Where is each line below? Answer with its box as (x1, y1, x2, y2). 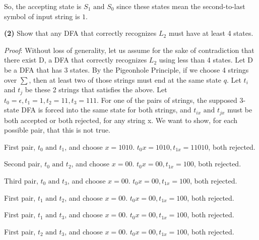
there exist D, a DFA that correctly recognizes (4, 54, 147, 65)
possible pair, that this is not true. (4, 125, 110, 135)
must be (227, 104, 252, 115)
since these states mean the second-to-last (116, 1, 245, 11)
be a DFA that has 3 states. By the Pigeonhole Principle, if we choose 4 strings (4, 64, 249, 75)
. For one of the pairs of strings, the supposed (97, 94, 237, 105)
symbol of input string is (4, 11, 80, 21)
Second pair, (4, 158, 42, 169)
